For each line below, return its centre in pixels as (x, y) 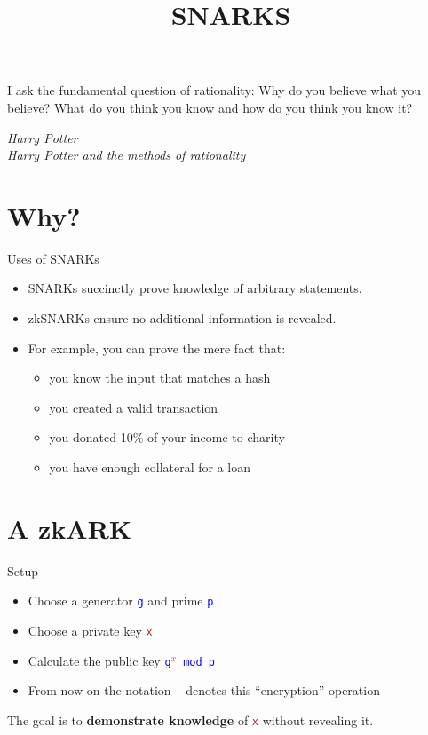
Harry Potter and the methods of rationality (127, 155)
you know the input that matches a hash (160, 378)
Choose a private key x (90, 630)
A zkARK (70, 528)
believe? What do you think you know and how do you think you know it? (210, 107)
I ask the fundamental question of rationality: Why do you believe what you (214, 90)
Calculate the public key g (99, 660)
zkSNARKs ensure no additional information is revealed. (182, 318)
